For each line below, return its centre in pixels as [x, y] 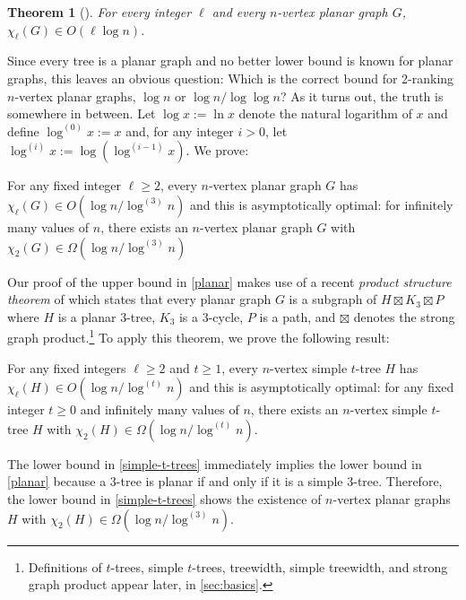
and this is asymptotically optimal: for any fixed [322, 387]
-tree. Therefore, [398, 481]
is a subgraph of [333, 299]
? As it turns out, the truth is [362, 96]
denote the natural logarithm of [325, 113]
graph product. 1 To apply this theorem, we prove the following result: [198, 336]
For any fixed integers [67, 367]
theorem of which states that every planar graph [139, 299]
